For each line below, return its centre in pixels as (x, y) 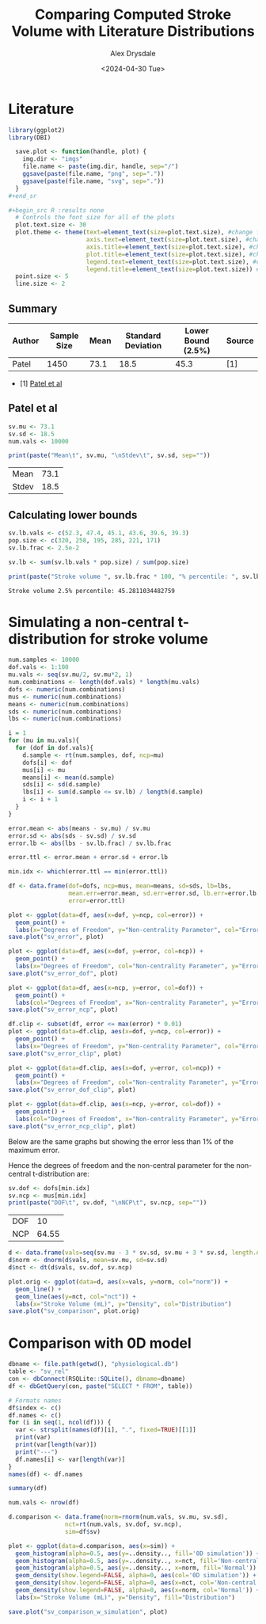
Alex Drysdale (133, 53)
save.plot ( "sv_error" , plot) (56, 937)
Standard (143, 336)
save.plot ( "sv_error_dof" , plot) (63, 973)
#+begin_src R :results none (56, 210)
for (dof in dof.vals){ (54, 748)
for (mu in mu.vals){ (44, 741)
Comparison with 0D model (100, 1343)
